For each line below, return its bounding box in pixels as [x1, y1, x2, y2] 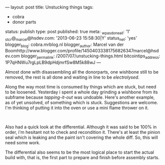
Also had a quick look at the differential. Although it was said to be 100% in [5, 124, 157, 130]
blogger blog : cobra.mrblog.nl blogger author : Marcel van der [5, 41, 124, 48]
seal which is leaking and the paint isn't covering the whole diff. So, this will [5, 134, 159, 140]
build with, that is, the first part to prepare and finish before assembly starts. [5, 155, 160, 161]
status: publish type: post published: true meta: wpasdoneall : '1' [5, 29, 131, 36]
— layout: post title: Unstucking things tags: [5, 4, 94, 10]
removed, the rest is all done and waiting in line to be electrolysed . [5, 74, 139, 81]
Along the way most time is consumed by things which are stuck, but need [5, 84, 157, 90]
